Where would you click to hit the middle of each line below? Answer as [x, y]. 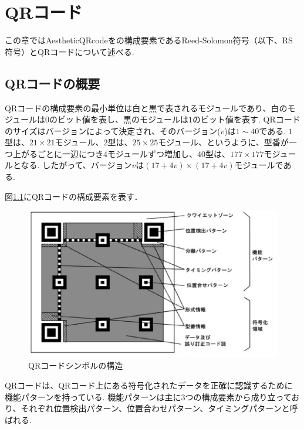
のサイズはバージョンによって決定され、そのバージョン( [113, 130]
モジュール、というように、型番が [223, 142]
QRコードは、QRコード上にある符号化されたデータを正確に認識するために [149, 385]
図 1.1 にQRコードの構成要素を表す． [74, 196]
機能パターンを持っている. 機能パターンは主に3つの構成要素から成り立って [148, 396]
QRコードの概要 [53, 83]
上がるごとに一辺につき [58, 153]
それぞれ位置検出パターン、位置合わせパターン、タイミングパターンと [155, 408]
